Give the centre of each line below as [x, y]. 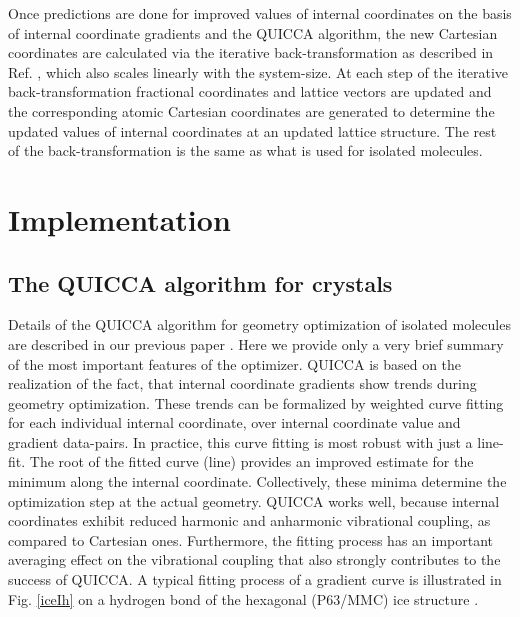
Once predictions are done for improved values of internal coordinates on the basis [260, 13]
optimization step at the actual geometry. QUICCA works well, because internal [254, 500]
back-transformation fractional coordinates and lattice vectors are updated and [250, 91]
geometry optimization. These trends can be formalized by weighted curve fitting [256, 402]
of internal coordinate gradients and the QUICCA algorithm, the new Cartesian [253, 32]
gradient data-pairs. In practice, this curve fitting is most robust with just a [240, 441]
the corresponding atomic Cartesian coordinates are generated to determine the [251, 110]
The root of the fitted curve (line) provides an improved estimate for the [251, 461]
